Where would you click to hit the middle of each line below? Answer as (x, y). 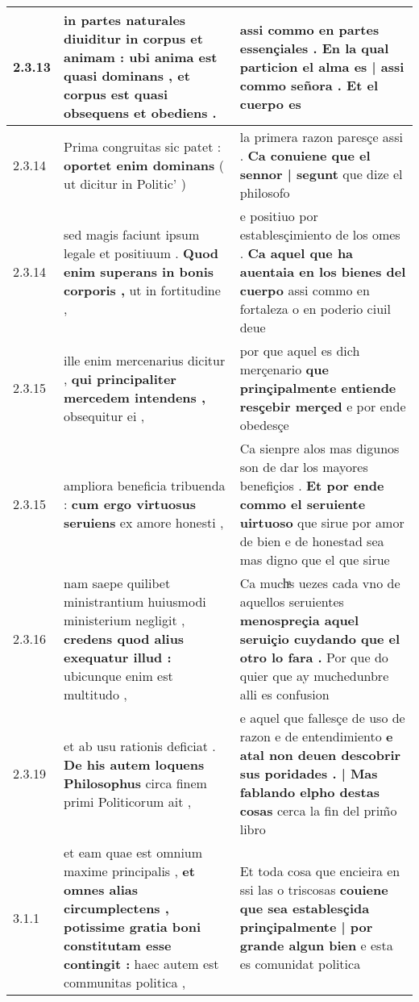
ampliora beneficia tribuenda (145, 485)
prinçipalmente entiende (318, 388)
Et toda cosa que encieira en (320, 871)
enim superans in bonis (139, 271)
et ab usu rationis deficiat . (140, 745)
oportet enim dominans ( (144, 165)
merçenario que (284, 369)
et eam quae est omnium (133, 852)
